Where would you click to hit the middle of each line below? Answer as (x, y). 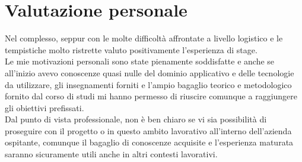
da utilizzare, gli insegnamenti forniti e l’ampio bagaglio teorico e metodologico (148, 84)
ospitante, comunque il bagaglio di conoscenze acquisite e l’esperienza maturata (149, 142)
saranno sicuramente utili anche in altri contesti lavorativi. (111, 154)
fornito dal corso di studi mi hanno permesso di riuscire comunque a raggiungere (151, 96)
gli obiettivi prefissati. (44, 107)
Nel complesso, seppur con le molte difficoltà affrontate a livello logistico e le (144, 38)
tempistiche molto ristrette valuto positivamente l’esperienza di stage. (131, 49)
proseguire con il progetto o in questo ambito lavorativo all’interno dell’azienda (148, 130)
